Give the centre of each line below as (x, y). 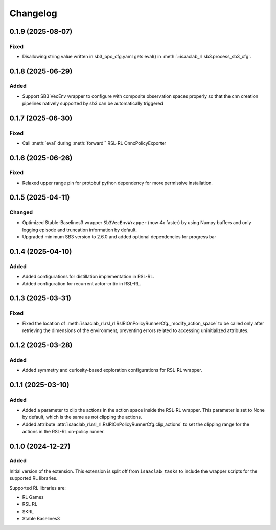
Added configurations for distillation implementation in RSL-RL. (88, 277)
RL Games (33, 497)
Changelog (33, 13)
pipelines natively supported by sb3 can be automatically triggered (93, 103)
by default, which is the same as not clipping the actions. (82, 417)
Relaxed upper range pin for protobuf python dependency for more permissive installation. (118, 183)
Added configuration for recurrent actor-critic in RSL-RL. (82, 283)
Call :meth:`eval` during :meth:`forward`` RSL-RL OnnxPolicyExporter (94, 143)
